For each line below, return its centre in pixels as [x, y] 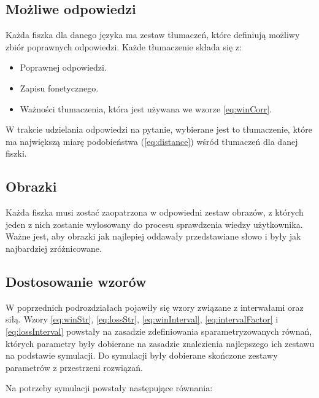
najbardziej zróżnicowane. [54, 248]
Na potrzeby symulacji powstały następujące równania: [109, 388]
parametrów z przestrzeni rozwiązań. [74, 367]
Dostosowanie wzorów [76, 281]
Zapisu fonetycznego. [59, 88]
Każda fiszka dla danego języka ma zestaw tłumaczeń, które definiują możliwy [153, 35]
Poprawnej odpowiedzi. [63, 67]
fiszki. [16, 153]
